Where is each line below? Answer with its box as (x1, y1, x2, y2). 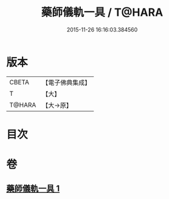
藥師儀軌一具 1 (6, 183, 60, 194)
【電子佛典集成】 (42, 78, 91, 87)
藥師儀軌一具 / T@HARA (41, 5, 164, 19)
